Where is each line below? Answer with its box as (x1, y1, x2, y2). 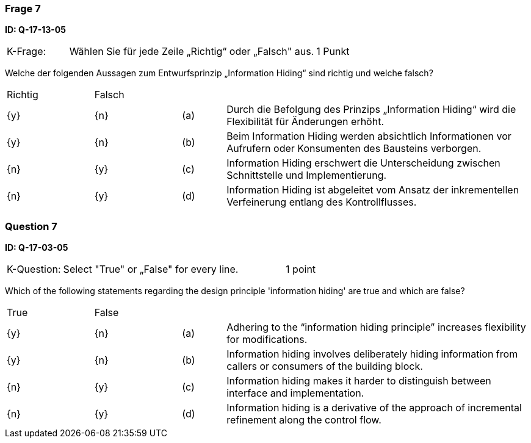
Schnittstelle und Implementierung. (226, 169, 387, 182)
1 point (286, 263, 316, 276)
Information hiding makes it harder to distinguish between (226, 375, 491, 387)
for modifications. (226, 333, 308, 346)
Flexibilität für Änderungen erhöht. (226, 115, 385, 128)
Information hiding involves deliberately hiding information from (226, 348, 518, 361)
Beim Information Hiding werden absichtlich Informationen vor (226, 130, 511, 143)
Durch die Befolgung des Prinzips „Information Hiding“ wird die (226, 103, 516, 116)
